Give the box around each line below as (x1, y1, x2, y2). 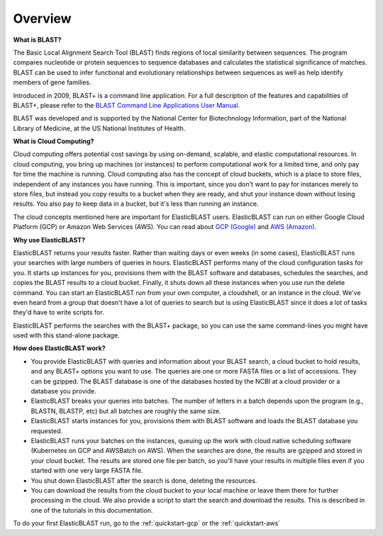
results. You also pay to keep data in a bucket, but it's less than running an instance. (13, 199, 259, 208)
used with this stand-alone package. (13, 331, 120, 340)
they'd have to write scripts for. (13, 308, 104, 317)
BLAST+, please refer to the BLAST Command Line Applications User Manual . (13, 101, 240, 109)
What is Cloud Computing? (13, 137, 94, 145)
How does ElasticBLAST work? (13, 344, 106, 352)
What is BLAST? (13, 35, 62, 44)
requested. (30, 426, 63, 435)
